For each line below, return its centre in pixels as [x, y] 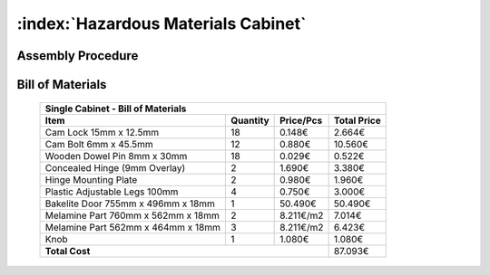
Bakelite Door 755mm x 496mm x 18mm [130, 204]
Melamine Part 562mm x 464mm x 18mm [133, 227]
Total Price [357, 120]
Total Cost [68, 251]
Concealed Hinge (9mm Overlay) [115, 167]
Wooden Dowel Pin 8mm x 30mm [116, 156]
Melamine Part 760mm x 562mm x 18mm [132, 215]
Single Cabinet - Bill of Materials [116, 109]
